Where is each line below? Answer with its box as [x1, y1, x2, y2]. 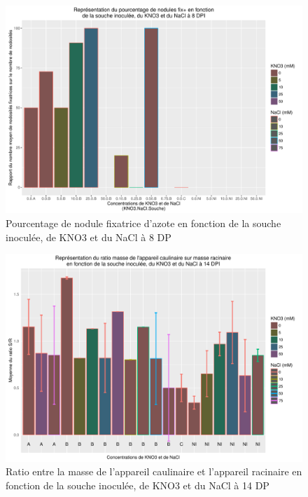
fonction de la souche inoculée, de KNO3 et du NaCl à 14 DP [6, 477, 269, 492]
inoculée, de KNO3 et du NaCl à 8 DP [6, 229, 171, 244]
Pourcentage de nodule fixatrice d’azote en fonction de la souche [6, 216, 281, 231]
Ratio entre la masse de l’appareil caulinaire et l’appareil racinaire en [6, 464, 302, 479]
